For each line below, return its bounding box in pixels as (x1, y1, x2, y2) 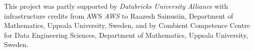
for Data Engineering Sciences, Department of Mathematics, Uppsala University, (4, 29, 249, 40)
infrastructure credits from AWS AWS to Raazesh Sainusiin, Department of (4, 10, 233, 21)
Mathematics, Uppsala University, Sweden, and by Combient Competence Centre (4, 20, 250, 30)
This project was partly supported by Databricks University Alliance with (4, 1, 228, 11)
